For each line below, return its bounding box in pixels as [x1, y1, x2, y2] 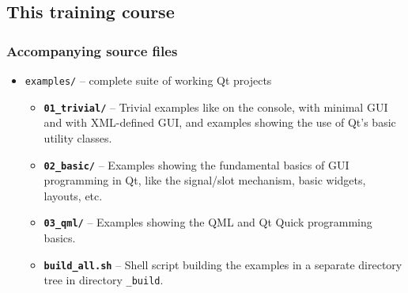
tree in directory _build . [43, 272, 164, 288]
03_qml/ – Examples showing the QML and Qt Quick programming [43, 214, 372, 230]
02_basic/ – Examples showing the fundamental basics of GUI [43, 156, 349, 173]
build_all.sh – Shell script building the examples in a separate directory [43, 256, 402, 272]
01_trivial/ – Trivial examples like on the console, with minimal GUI [43, 98, 388, 115]
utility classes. [43, 129, 112, 146]
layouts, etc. [43, 187, 103, 204]
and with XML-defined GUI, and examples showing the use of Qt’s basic [43, 114, 396, 131]
